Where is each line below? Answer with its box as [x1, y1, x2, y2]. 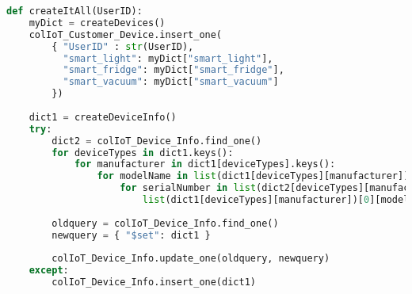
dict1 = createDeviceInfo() [29, 111, 177, 123]
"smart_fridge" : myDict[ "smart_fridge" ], [63, 64, 284, 76]
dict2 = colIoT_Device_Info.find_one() [51, 135, 262, 147]
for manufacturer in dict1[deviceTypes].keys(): [74, 158, 336, 170]
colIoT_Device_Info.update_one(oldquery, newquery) [51, 253, 330, 265]
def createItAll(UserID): [6, 6, 143, 17]
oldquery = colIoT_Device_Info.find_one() [51, 217, 279, 229]
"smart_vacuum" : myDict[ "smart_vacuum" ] [63, 76, 279, 88]
